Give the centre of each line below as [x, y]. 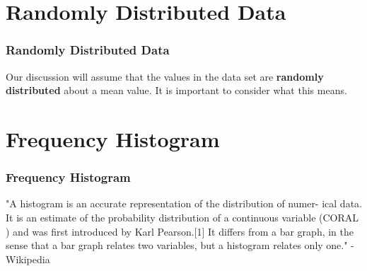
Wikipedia [28, 259]
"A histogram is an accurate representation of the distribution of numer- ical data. [184, 203]
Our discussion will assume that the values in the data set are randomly [165, 76]
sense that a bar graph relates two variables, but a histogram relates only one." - [180, 245]
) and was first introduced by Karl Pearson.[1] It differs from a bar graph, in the [180, 231]
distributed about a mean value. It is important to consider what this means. [176, 90]
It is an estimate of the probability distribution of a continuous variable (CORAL [182, 217]
